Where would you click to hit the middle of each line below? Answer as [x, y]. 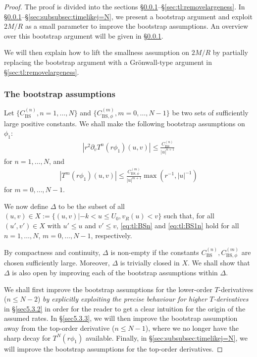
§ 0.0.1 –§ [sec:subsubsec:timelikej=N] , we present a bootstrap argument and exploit [128, 16]
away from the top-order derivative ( [59, 328]
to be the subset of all [92, 206]
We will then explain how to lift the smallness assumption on [97, 52]
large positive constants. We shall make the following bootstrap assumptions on [125, 123]
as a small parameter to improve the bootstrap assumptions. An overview [137, 26]
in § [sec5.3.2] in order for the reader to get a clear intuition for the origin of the [125, 308]
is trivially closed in [150, 263]
